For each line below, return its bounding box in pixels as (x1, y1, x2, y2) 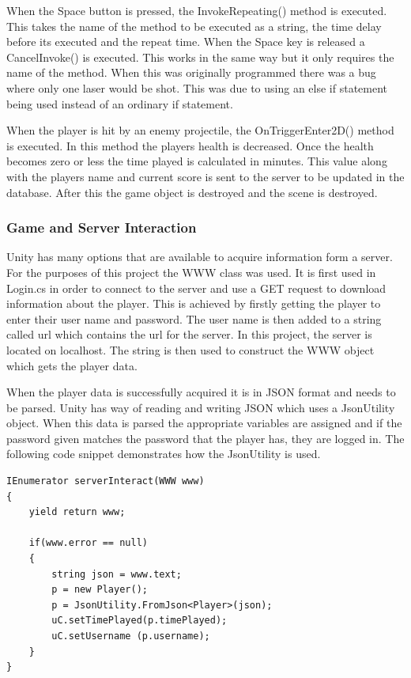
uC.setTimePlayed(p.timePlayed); (51, 615, 228, 627)
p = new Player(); (51, 584, 148, 596)
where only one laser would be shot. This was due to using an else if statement (6, 79, 388, 96)
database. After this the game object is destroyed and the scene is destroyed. (6, 184, 378, 200)
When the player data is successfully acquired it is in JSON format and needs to (6, 384, 396, 400)
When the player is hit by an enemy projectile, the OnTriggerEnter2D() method (6, 122, 394, 138)
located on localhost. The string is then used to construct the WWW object (6, 341, 375, 358)
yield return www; (28, 506, 126, 518)
